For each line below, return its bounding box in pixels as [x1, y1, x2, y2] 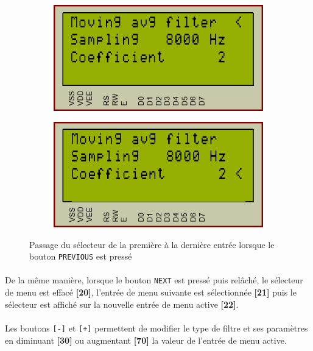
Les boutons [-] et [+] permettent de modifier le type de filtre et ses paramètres [5, 321, 308, 334]
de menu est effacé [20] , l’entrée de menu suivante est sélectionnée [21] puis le [5, 286, 297, 299]
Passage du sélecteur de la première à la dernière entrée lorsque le [29, 238, 275, 250]
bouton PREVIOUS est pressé [29, 250, 132, 263]
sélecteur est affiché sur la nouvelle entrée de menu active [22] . [5, 297, 239, 310]
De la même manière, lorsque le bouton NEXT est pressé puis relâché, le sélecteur [5, 274, 303, 286]
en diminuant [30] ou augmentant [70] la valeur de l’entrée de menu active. [5, 333, 287, 346]
